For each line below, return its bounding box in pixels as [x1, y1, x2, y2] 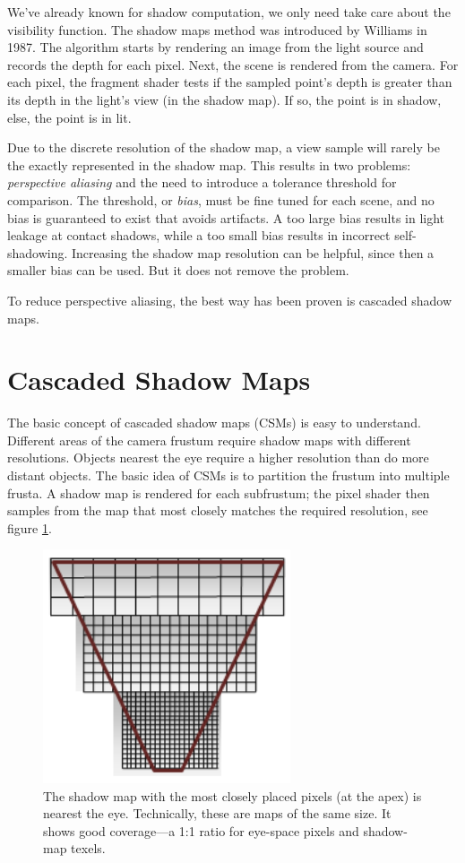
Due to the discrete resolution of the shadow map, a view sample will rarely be [7, 138, 440, 157]
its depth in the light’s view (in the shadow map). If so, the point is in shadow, [7, 90, 442, 108]
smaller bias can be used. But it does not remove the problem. [7, 261, 349, 280]
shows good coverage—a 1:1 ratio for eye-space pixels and [43, 821, 359, 840]
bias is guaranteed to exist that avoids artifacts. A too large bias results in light [7, 208, 445, 227]
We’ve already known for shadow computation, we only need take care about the [7, 3, 451, 21]
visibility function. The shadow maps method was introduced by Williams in [7, 20, 427, 39]
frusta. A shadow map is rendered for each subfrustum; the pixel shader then [7, 483, 430, 502]
